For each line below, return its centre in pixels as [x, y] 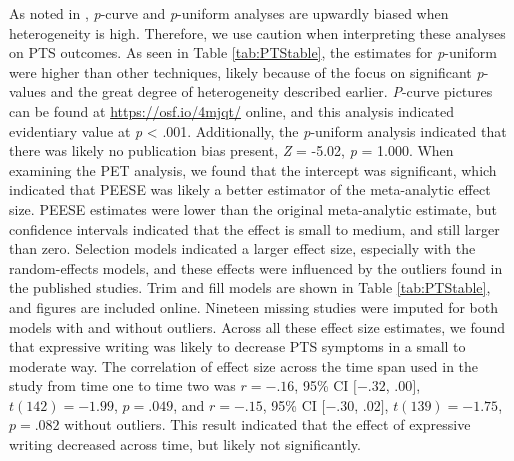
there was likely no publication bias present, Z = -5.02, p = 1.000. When [231, 150]
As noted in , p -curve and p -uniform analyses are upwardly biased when [229, 13]
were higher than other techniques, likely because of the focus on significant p [246, 71]
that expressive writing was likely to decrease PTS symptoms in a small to [237, 346]
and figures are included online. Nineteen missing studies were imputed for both [254, 306]
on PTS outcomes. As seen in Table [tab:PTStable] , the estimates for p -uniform [253, 52]
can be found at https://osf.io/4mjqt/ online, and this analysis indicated [231, 110]
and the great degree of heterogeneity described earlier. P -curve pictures [271, 91]
